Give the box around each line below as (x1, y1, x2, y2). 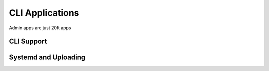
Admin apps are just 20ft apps (9, 25, 71, 31)
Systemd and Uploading (9, 53, 86, 62)
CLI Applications (9, 7, 79, 18)
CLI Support (9, 37, 47, 46)
